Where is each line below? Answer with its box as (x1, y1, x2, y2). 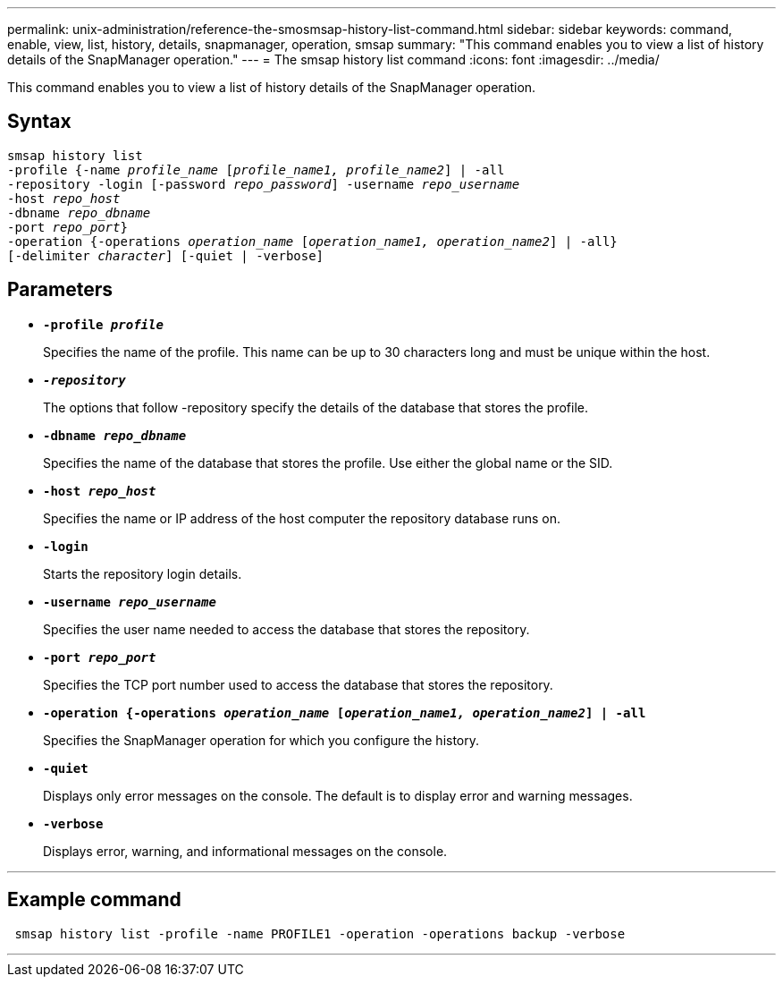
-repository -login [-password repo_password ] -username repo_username (7, 176, 520, 191)
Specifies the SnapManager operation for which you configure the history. (43, 732, 480, 748)
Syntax (7, 110, 72, 133)
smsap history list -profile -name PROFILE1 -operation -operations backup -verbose (14, 926, 626, 941)
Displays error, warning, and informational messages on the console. (43, 843, 448, 859)
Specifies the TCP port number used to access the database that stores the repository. (43, 676, 553, 692)
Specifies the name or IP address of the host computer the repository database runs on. (43, 510, 561, 526)
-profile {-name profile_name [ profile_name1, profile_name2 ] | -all (7, 162, 505, 177)
